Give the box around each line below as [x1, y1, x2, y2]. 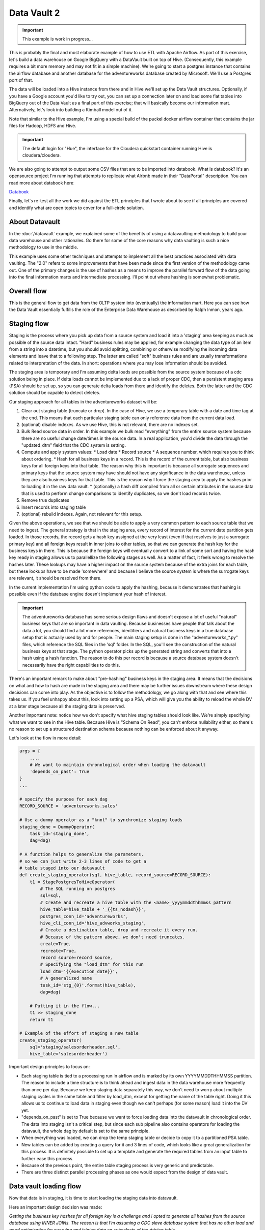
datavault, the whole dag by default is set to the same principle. [21, 1128, 150, 1134]
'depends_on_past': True [29, 769, 90, 774]
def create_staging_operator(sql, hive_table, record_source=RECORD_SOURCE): [19, 872, 211, 878]
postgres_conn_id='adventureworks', [40, 913, 129, 919]
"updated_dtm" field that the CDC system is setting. [21, 442, 126, 448]
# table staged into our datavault [19, 865, 105, 871]
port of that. [9, 77, 33, 83]
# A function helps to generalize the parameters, [19, 852, 144, 857]
